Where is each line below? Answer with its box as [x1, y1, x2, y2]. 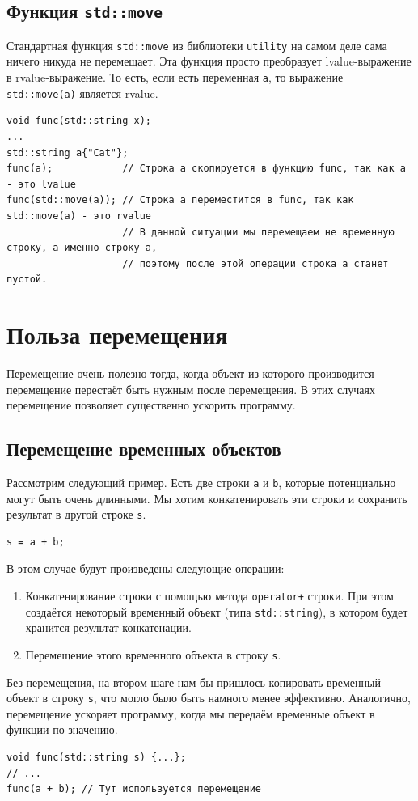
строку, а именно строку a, [6, 242, 158, 254]
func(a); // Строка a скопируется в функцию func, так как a [6, 163, 406, 175]
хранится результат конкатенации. [25, 619, 192, 636]
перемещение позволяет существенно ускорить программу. [6, 396, 296, 413]
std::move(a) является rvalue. [6, 84, 158, 101]
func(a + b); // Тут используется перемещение [6, 783, 261, 795]
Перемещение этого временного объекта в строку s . [25, 646, 281, 663]
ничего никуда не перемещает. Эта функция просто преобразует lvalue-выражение [6, 53, 412, 70]
